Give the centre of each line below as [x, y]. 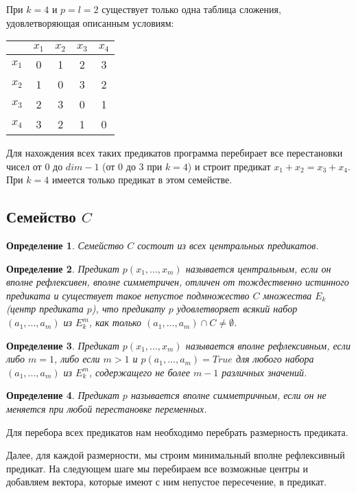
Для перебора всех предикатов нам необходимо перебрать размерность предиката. [177, 432]
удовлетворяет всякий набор [237, 309]
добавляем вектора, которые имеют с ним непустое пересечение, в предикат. [167, 482]
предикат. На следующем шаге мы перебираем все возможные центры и [157, 468]
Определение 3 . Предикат [63, 345]
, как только [115, 322]
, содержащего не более [139, 372]
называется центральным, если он [258, 268]
